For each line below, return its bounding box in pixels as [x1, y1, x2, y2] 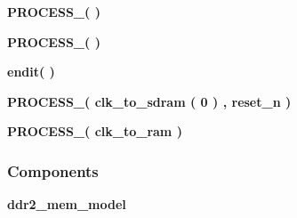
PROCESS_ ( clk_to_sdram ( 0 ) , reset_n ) [7, 92, 292, 110]
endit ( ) [7, 62, 55, 81]
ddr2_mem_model [7, 195, 126, 214]
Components [7, 159, 99, 182]
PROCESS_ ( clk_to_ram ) [7, 122, 182, 141]
